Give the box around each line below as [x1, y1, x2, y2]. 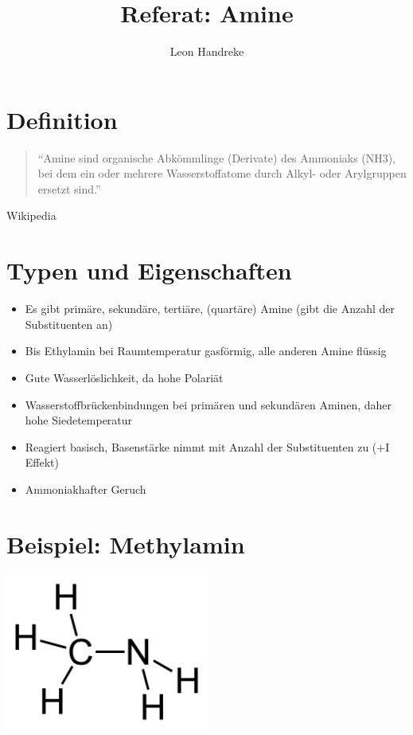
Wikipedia [6, 207, 56, 224]
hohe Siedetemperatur [25, 412, 133, 428]
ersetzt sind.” [37, 180, 101, 197]
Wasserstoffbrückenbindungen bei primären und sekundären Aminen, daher [25, 396, 392, 412]
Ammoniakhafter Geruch [25, 480, 146, 497]
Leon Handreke [169, 43, 244, 60]
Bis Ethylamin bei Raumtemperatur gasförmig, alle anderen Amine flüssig [25, 342, 387, 359]
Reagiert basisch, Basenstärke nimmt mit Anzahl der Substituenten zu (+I [25, 438, 390, 455]
